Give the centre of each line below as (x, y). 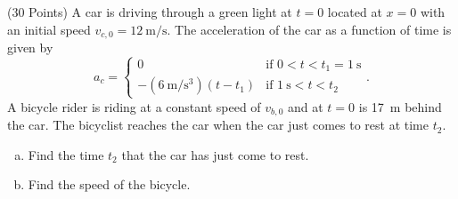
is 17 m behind (400, 106)
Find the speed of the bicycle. (109, 184)
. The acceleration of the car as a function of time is (309, 29)
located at (355, 12)
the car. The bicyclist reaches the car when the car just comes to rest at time (218, 125)
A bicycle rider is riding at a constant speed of (134, 106)
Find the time (66, 154)
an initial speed (49, 29)
